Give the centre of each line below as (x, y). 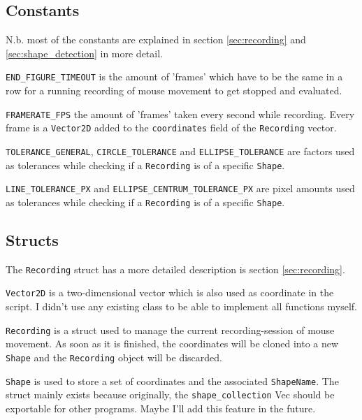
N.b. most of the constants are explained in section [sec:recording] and (156, 39)
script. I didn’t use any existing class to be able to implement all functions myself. (182, 306)
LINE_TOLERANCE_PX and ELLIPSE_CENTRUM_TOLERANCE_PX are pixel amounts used (180, 188)
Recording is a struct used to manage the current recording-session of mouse (170, 330)
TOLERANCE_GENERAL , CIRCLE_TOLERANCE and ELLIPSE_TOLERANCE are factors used (180, 151)
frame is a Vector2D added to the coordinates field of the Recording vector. (171, 128)
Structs (32, 239)
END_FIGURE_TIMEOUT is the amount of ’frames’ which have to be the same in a (174, 77)
